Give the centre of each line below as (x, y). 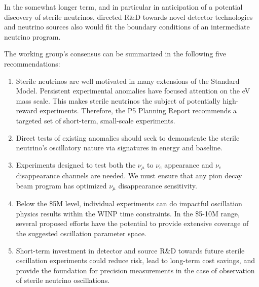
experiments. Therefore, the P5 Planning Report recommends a (138, 110)
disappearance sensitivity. (158, 185)
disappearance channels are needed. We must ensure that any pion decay (129, 176)
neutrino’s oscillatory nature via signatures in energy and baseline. (119, 148)
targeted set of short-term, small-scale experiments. (96, 120)
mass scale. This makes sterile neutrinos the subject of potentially (118, 100)
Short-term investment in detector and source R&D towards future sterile (130, 250)
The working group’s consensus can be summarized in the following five (115, 54)
